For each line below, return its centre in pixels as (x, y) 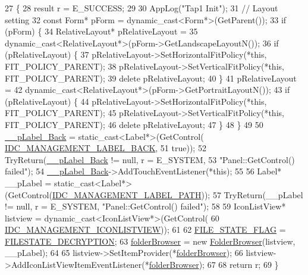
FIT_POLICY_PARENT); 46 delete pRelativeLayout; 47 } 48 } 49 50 (134, 124)
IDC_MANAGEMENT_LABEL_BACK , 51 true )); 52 (106, 148)
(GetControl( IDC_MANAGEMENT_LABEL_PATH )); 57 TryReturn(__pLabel (154, 194)
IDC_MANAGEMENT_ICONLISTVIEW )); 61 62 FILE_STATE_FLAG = (145, 229)
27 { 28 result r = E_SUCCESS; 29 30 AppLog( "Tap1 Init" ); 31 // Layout (142, 8)
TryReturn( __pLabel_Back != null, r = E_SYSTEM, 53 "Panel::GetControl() (150, 159)
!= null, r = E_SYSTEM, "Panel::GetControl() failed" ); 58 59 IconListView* (145, 206)
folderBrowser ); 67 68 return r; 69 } (214, 265)
